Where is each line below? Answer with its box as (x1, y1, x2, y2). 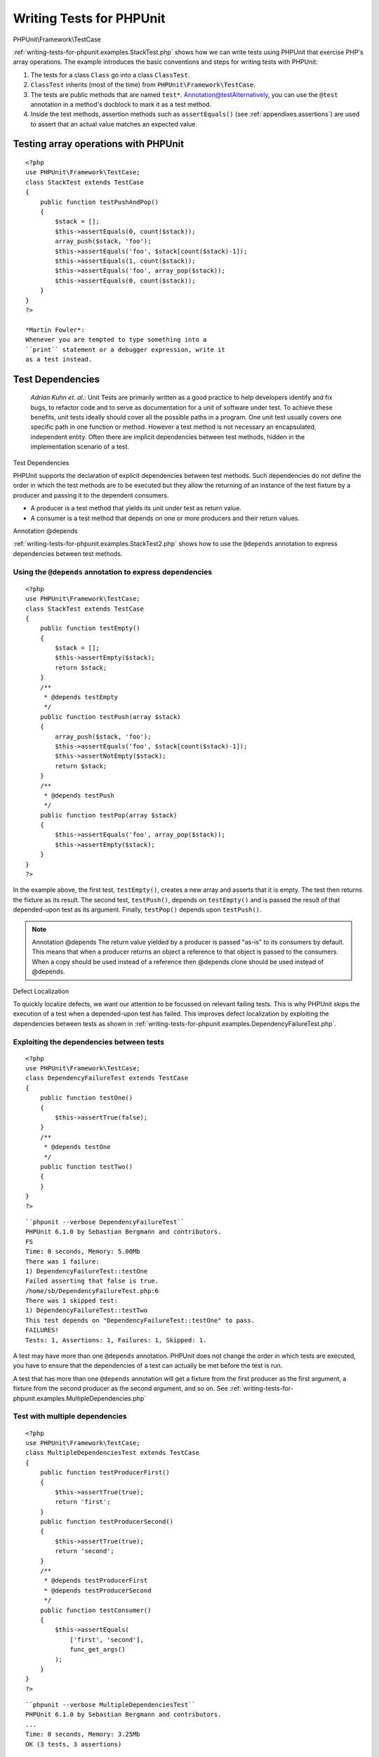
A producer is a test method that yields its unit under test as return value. (30, 504, 242, 512)
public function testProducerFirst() (39, 1469, 170, 1477)
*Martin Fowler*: (25, 325, 85, 334)
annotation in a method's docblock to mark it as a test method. (30, 100, 212, 108)
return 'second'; (55, 1547, 115, 1555)
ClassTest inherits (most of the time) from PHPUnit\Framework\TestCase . (30, 81, 255, 89)
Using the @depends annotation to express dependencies (13, 566, 213, 576)
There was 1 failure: (25, 1257, 100, 1265)
